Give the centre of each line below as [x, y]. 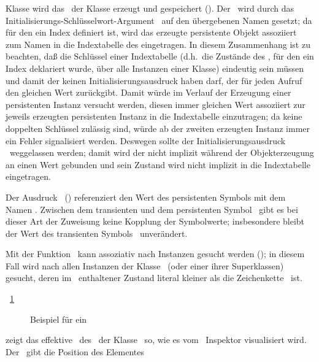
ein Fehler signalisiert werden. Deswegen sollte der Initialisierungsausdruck [146, 140]
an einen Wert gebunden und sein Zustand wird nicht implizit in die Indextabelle [158, 164]
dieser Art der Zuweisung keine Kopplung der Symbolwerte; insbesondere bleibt [155, 221]
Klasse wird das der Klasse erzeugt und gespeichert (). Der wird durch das [150, 8]
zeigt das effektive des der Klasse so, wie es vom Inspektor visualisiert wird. [156, 340]
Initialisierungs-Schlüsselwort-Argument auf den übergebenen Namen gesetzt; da [159, 20]
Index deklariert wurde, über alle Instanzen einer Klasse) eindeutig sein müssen [155, 68]
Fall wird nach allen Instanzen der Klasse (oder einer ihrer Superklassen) [145, 265]
